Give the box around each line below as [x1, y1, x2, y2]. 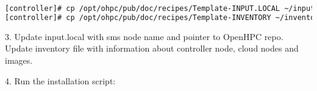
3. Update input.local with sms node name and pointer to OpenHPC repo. [5, 30, 283, 42]
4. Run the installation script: [5, 74, 116, 87]
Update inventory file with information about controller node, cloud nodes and [5, 42, 299, 55]
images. [5, 53, 33, 66]
